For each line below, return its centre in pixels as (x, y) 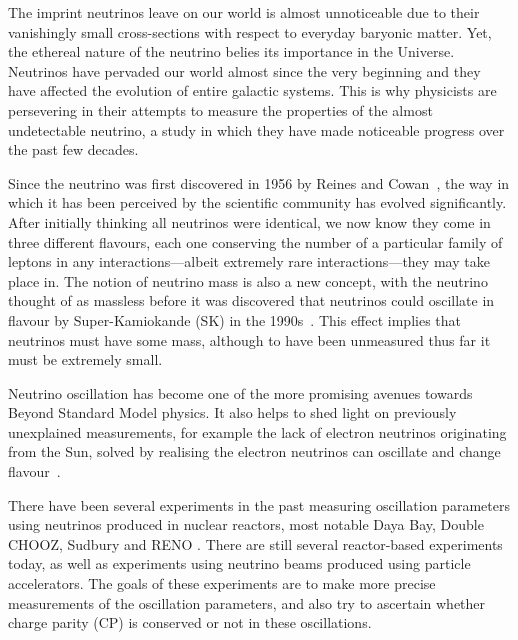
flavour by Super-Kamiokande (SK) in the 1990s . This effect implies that (234, 319)
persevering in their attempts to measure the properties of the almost (220, 109)
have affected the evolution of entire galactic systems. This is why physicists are (252, 90)
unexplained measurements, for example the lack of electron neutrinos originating (257, 431)
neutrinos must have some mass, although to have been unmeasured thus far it (249, 339)
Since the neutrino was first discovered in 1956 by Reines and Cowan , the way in (259, 182)
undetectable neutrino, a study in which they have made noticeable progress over (256, 129)
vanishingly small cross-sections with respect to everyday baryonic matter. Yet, (250, 31)
